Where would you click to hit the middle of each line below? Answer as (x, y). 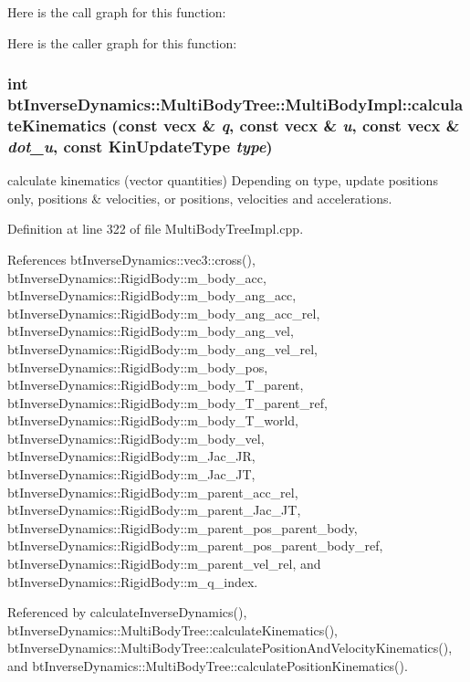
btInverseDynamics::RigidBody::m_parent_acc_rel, (153, 492)
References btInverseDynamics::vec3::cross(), (131, 259)
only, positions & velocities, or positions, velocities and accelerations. (200, 198)
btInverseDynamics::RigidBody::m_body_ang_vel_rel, (162, 348)
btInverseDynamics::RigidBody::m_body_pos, (138, 367)
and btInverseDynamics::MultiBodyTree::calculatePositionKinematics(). (208, 666)
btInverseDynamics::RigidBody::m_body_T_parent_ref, (167, 402)
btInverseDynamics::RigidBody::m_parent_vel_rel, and (164, 564)
